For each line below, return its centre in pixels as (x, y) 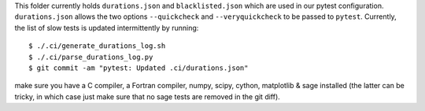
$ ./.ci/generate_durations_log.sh (97, 46)
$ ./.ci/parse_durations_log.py (91, 57)
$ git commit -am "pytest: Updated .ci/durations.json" (139, 68)
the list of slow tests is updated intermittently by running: (107, 28)
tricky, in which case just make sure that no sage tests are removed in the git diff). (148, 96)
